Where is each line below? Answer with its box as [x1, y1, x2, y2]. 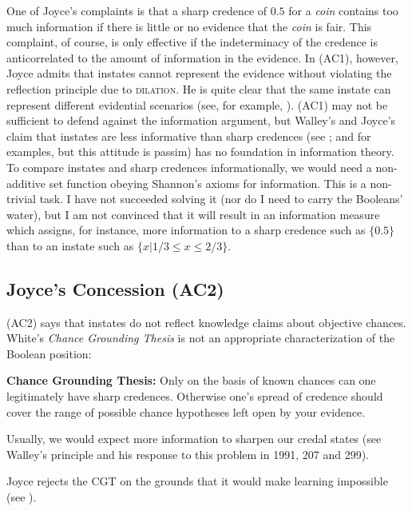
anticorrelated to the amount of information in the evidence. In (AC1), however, [6, 49, 398, 66]
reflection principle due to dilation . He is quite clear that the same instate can [6, 80, 391, 97]
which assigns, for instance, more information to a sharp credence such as [6, 222, 366, 238]
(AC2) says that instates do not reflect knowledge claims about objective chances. [6, 313, 406, 330]
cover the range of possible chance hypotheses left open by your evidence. [6, 403, 366, 420]
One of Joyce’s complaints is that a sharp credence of [6, 2, 267, 18]
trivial [6, 190, 37, 207]
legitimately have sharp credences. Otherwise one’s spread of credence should [6, 388, 383, 405]
